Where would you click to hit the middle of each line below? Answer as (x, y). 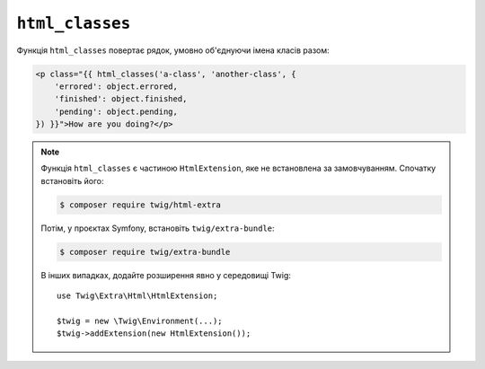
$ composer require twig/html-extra (141, 205)
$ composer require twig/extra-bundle (145, 252)
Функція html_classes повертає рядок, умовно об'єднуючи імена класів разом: (173, 50)
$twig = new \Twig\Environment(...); (140, 321)
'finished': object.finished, (121, 99)
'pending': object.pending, (116, 111)
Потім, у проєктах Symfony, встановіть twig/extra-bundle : (158, 228)
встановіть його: (72, 180)
